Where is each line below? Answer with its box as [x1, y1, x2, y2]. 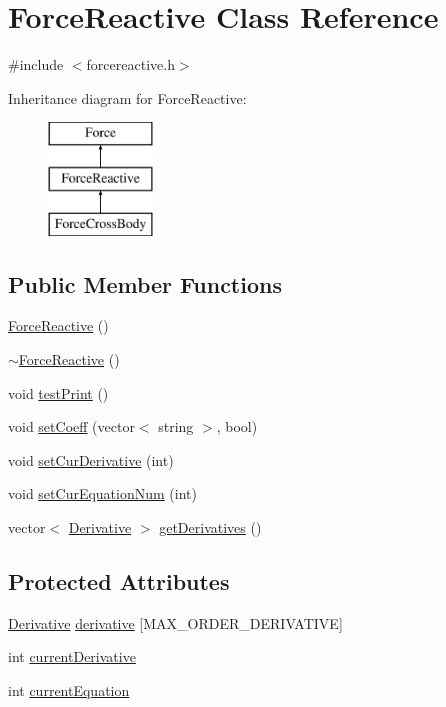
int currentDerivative [8, 646, 136, 667]
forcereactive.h [86, 54, 175, 75]
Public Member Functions [8, 268, 282, 299]
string [158, 416, 194, 437]
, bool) [216, 416, 258, 437]
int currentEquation [8, 680, 130, 701]
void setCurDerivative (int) [8, 449, 174, 470]
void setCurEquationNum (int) [8, 483, 197, 504]
